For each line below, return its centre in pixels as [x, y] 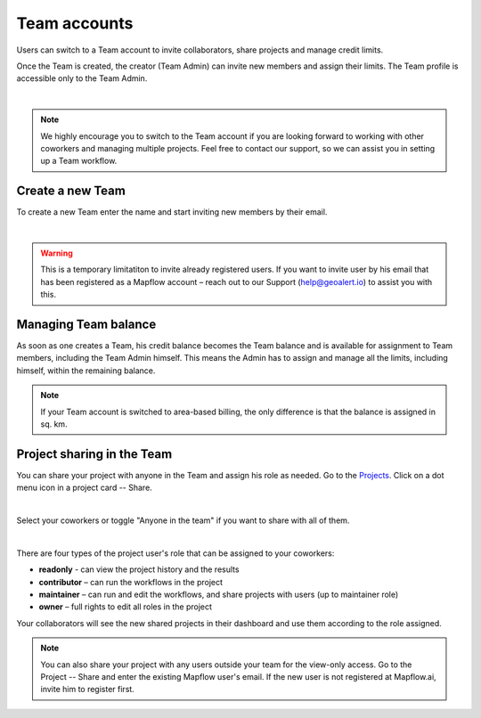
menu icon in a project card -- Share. [85, 488]
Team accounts [75, 23]
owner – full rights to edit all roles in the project [126, 607]
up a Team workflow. [79, 161]
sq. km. [54, 424]
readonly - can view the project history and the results [139, 569]
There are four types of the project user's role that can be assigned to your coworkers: [175, 553]
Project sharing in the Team [94, 454]
